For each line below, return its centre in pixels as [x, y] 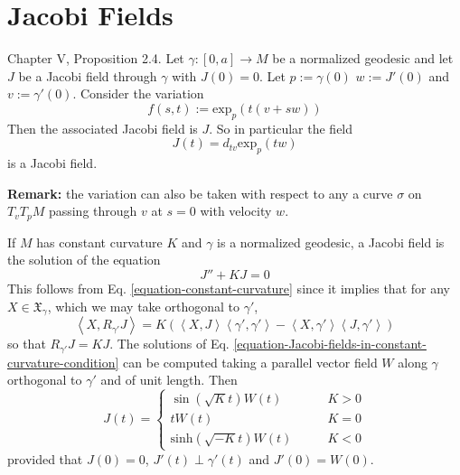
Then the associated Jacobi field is [103, 128]
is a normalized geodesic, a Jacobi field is [331, 242]
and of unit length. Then [169, 380]
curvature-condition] [63, 362]
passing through [93, 211]
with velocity [236, 211]
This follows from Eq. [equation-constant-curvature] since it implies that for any [229, 288]
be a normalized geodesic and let [363, 58]
